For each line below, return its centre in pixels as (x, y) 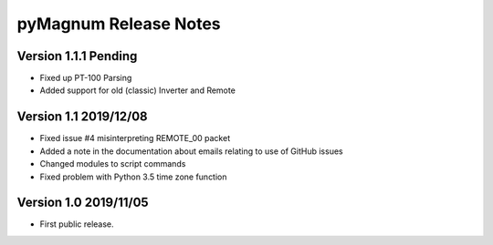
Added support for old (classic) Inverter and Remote (138, 90)
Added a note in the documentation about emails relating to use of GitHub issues (191, 151)
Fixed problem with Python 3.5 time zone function (133, 177)
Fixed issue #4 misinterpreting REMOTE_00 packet (135, 138)
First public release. (77, 224)
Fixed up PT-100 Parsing (86, 78)
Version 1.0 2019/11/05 (83, 203)
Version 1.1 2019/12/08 (82, 117)
